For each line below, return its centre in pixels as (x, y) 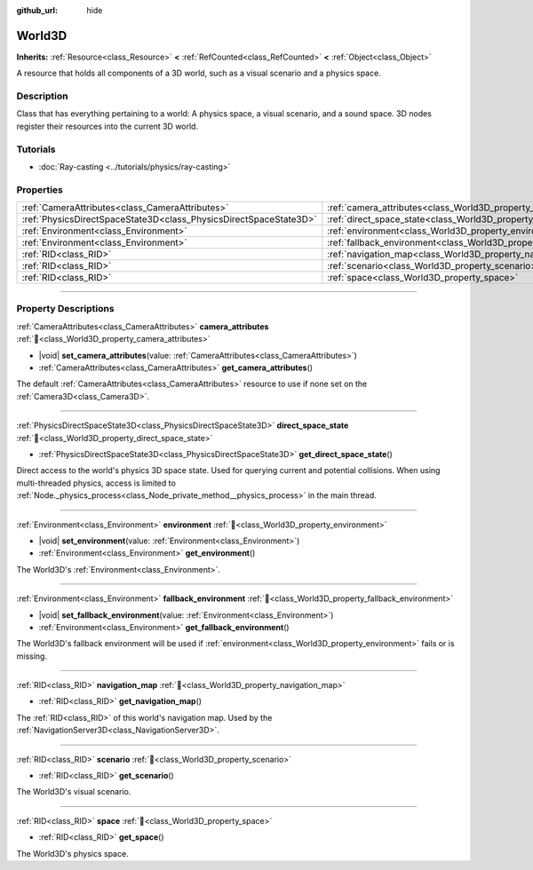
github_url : (37, 10)
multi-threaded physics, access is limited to (96, 483)
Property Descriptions (65, 309)
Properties (40, 189)
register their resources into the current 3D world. (107, 126)
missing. (32, 656)
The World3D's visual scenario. (74, 792)
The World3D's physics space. (72, 853)
